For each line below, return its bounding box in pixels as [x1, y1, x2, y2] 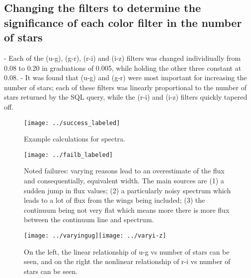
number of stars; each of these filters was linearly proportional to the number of [4, 82, 247, 92]
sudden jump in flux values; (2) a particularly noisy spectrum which [24, 185, 231, 195]
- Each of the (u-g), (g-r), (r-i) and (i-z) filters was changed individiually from [4, 52, 241, 63]
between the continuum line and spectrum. [24, 214, 154, 225]
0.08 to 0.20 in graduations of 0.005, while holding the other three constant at [4, 62, 242, 73]
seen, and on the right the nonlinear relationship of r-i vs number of [24, 256, 231, 267]
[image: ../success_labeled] [24, 119, 120, 127]
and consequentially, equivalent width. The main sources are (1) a [24, 175, 224, 186]
